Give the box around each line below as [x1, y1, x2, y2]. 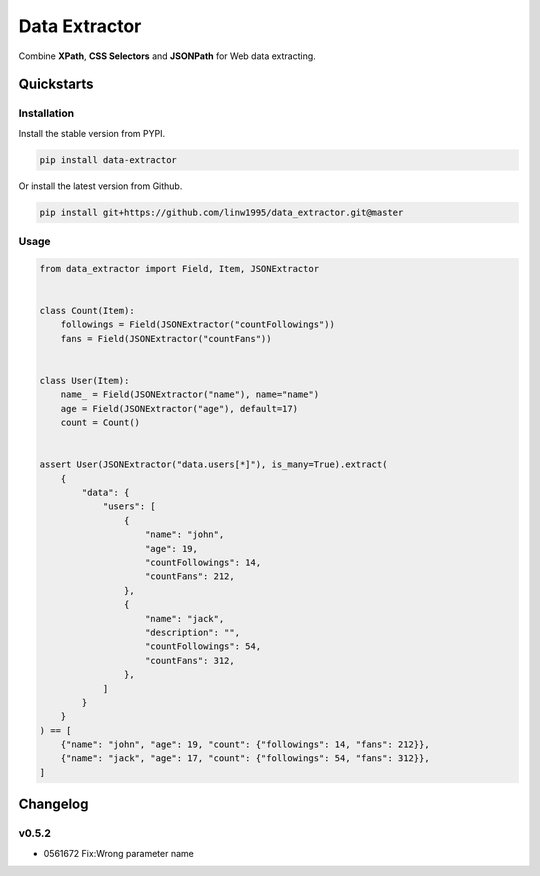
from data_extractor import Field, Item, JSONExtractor [39, 263, 320, 274]
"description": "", [145, 626, 240, 638]
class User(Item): [39, 375, 130, 386]
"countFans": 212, [145, 571, 235, 582]
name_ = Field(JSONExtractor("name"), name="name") [60, 389, 320, 400]
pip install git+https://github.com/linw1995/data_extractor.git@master [39, 206, 404, 218]
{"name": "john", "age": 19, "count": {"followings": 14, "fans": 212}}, [60, 739, 430, 750]
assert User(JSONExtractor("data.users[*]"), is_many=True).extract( [39, 459, 388, 470]
